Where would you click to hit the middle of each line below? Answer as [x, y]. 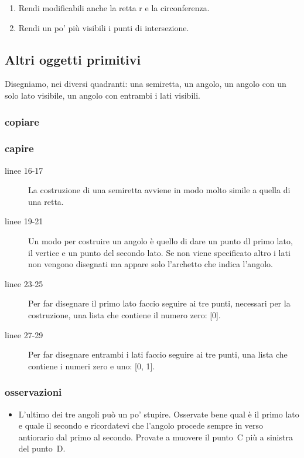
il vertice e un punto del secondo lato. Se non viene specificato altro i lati [159, 252]
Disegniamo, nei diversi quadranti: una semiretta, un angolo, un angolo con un [146, 84]
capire [19, 148]
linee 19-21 [24, 221]
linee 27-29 [24, 334]
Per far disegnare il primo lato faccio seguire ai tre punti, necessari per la [159, 303]
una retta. [46, 201]
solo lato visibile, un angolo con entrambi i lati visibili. [103, 95]
